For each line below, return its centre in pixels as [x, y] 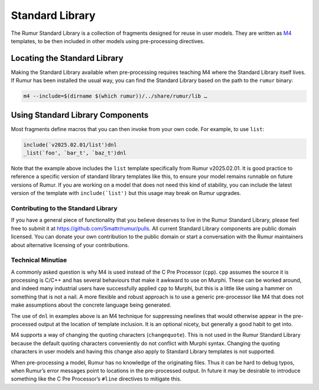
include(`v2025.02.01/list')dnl [70, 144]
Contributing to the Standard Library [64, 209]
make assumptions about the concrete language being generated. [91, 305]
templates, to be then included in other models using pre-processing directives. [108, 41]
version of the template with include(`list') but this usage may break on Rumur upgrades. [126, 193]
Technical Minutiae [39, 260]
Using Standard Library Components [80, 115]
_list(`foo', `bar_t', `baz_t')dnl [75, 153]
